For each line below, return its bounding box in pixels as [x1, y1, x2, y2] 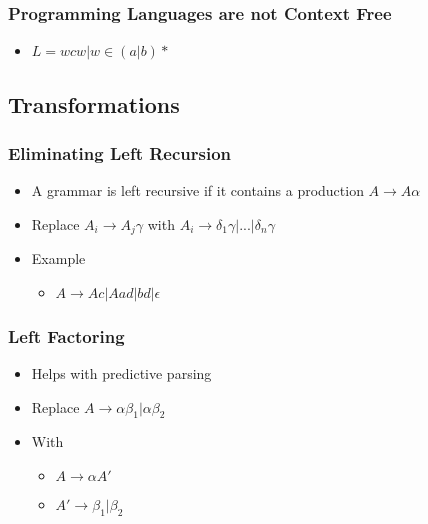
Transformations [8, 88, 180, 119]
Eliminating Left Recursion [8, 140, 232, 165]
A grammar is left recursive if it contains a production [31, 180, 364, 201]
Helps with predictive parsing [31, 363, 212, 384]
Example [31, 248, 86, 269]
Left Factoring [8, 323, 125, 348]
